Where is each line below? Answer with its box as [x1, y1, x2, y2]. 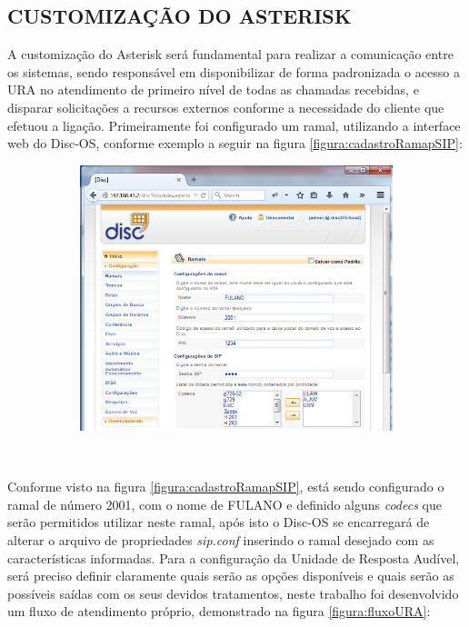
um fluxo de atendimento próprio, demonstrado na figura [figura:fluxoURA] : [7, 602, 431, 621]
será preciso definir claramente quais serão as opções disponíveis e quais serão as [7, 566, 454, 585]
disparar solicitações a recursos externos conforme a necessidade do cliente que [7, 97, 444, 116]
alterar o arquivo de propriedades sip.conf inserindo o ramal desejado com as [7, 530, 434, 549]
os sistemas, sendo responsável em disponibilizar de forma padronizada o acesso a [7, 62, 460, 81]
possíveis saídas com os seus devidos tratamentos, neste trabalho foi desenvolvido [7, 583, 459, 602]
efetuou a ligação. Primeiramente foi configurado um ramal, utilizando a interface [7, 115, 461, 134]
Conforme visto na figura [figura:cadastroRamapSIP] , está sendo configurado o [7, 477, 444, 496]
